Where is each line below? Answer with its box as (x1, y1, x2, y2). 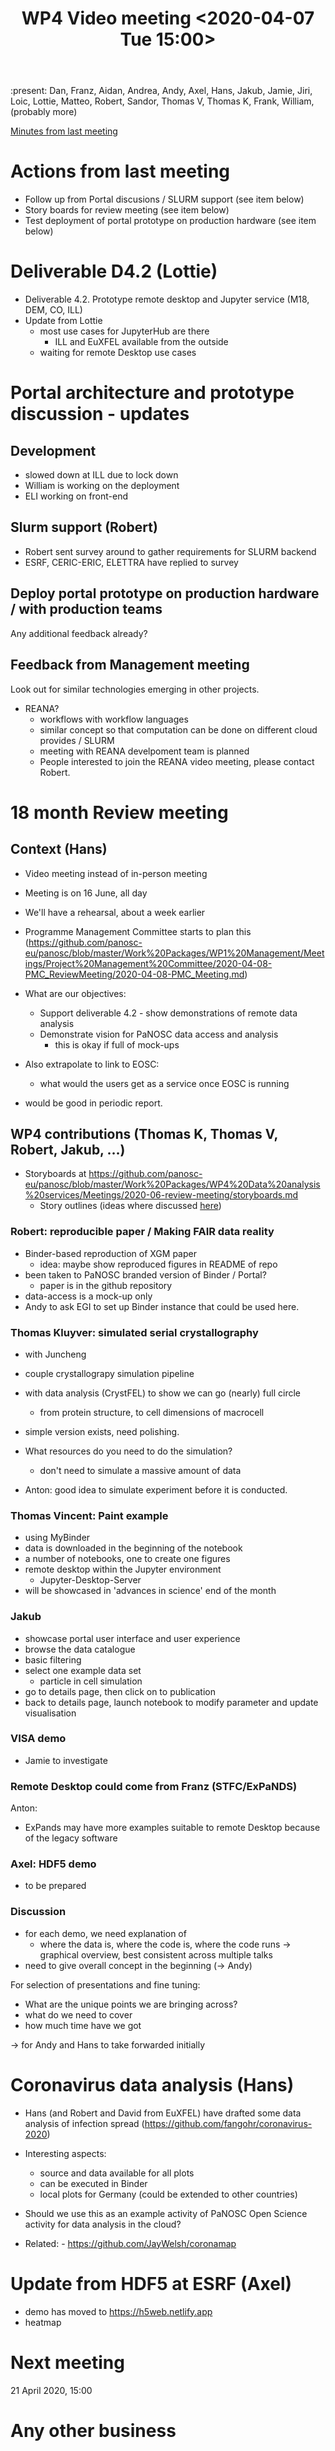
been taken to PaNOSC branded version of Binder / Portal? (24, 1268, 267, 1281)
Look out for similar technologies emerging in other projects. (10, 683, 260, 695)
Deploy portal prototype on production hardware (10, 585, 320, 602)
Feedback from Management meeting (10, 657, 250, 674)
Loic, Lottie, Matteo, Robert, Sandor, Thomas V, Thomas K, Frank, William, (10, 95, 315, 107)
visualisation (24, 1707, 77, 1719)
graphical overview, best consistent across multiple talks (39, 1948, 273, 1961)
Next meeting (10, 2351, 125, 2374)
